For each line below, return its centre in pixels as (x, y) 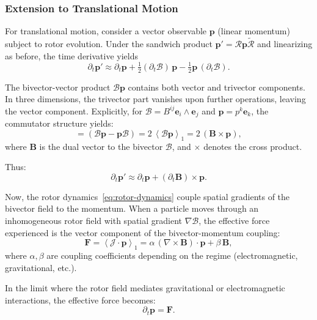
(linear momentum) (254, 31)
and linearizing (285, 44)
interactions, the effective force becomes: (80, 300)
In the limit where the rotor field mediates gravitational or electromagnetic (145, 288)
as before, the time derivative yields (71, 55)
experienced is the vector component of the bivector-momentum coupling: (143, 232)
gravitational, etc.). (41, 267)
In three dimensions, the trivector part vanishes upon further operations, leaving (155, 99)
